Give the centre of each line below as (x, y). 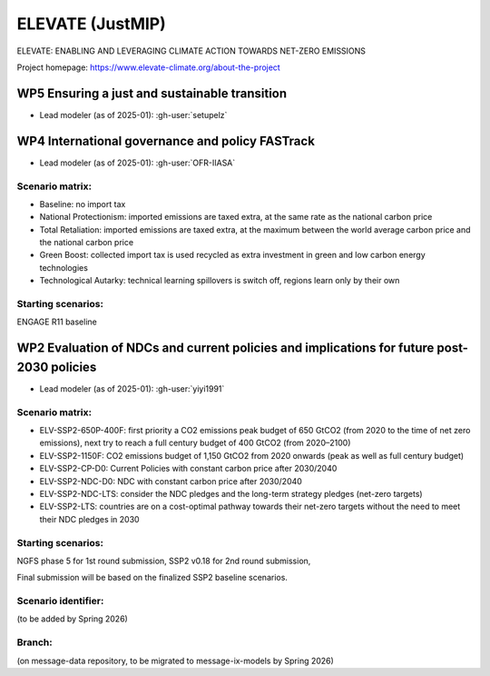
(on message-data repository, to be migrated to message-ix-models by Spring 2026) (176, 661)
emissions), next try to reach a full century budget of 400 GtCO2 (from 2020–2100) (195, 443)
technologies (64, 267)
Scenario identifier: (60, 601)
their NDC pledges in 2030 (89, 519)
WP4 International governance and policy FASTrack (166, 141)
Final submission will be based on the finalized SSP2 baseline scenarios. (152, 578)
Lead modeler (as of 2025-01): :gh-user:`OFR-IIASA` (137, 163)
